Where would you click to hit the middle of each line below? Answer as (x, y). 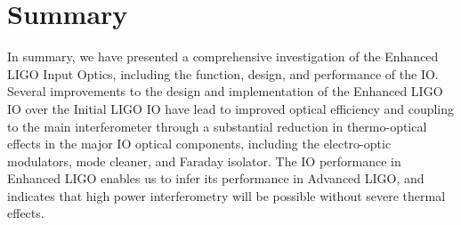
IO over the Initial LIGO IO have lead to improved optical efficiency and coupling (231, 108)
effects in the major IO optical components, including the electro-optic (199, 144)
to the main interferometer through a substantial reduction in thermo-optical (217, 126)
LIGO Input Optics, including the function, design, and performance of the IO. (223, 73)
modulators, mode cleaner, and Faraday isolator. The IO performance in (204, 161)
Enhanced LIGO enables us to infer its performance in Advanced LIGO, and (216, 178)
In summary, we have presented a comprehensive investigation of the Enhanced (223, 56)
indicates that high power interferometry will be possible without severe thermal (226, 195)
